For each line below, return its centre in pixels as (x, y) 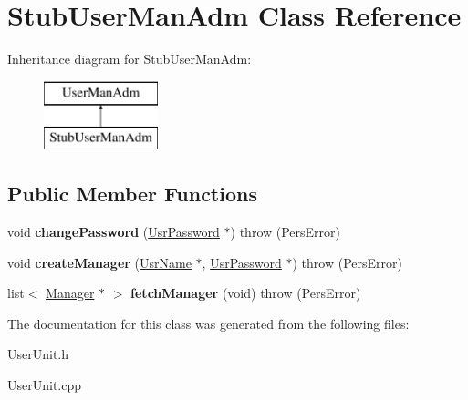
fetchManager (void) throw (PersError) (246, 293)
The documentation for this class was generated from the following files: (208, 323)
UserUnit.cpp (45, 385)
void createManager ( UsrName (99, 262)
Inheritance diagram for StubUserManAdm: (130, 59)
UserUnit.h (38, 354)
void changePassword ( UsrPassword (114, 232)
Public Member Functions (132, 194)
